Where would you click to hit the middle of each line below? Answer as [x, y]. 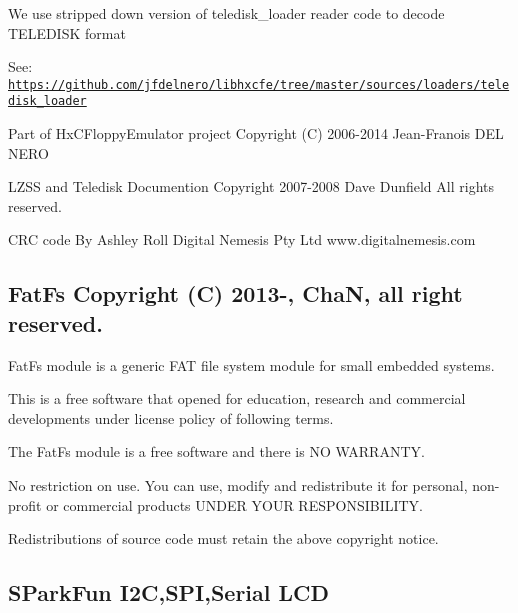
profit [25, 504]
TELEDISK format [67, 32]
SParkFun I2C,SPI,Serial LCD [169, 592]
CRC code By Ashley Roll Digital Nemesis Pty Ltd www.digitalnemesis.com [242, 239]
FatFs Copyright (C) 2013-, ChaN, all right [235, 293]
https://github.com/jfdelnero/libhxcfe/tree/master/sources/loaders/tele [259, 84]
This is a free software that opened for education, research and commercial [237, 398]
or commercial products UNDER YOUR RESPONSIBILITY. [235, 504]
